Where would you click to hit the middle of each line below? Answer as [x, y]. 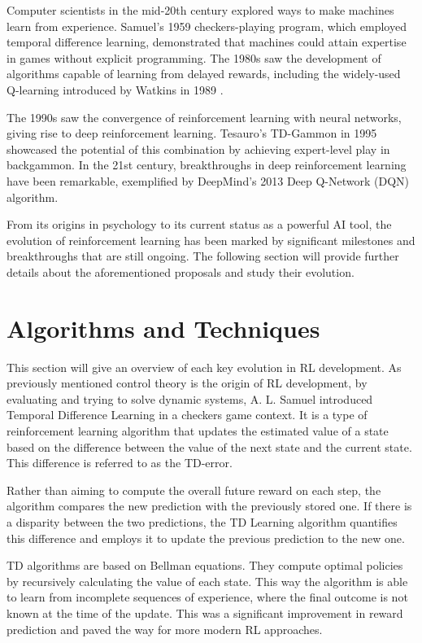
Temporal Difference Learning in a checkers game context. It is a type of [187, 415]
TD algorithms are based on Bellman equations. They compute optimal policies [205, 565]
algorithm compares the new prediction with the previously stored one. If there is [209, 506]
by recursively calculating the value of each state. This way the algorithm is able [207, 581]
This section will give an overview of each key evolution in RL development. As [204, 367]
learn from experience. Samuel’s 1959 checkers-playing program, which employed [207, 26]
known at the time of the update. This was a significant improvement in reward [205, 612]
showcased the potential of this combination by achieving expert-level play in [198, 149]
